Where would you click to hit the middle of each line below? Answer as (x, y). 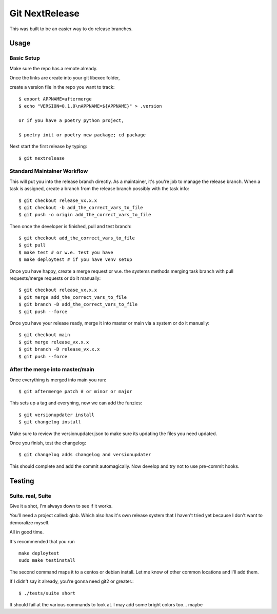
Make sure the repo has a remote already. (53, 68)
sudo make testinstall (47, 560)
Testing (22, 481)
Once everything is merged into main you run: (58, 380)
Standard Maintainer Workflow (49, 171)
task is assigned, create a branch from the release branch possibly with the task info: (99, 189)
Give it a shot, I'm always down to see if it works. (61, 506)
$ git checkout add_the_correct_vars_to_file (77, 238)
